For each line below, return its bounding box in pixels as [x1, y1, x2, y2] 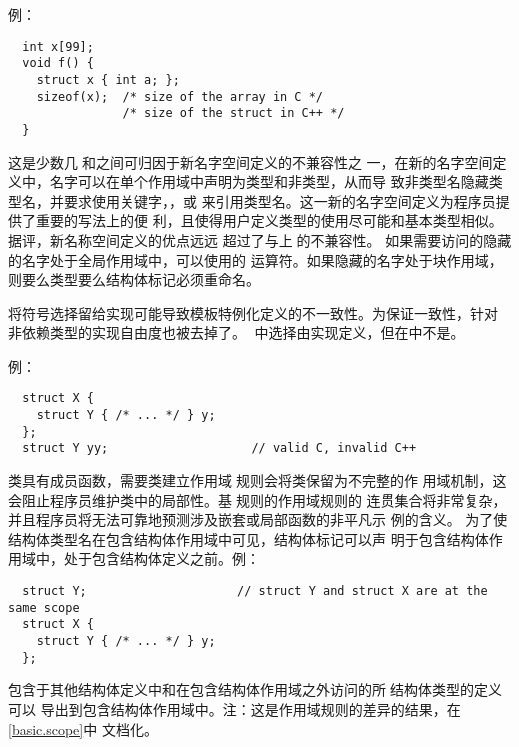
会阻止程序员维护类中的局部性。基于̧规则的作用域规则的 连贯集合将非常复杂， [8, 489, 507, 510]
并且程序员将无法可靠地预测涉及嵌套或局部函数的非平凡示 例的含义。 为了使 [8, 509, 508, 530]
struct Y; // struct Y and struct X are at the [22, 584, 488, 599]
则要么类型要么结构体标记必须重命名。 [8, 269, 260, 290]
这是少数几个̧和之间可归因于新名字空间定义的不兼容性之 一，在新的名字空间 [8, 151, 493, 172]
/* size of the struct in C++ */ [122, 106, 345, 121]
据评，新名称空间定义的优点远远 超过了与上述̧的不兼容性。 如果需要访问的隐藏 [8, 229, 512, 250]
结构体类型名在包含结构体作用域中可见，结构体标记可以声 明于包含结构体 [8, 528, 489, 549]
